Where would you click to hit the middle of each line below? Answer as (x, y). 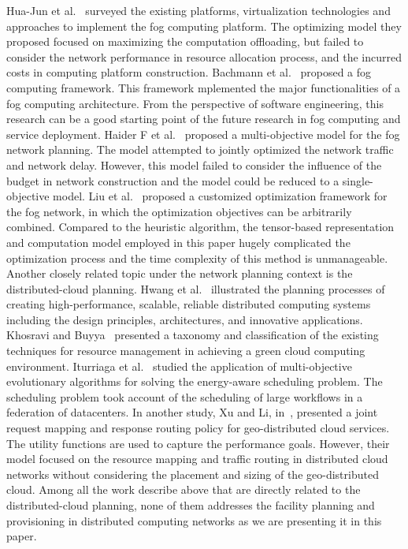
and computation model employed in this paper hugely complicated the (178, 242)
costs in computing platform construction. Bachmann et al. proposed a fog (189, 72)
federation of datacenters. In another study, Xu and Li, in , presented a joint (192, 412)
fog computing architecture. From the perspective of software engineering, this (195, 103)
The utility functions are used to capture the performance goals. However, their (198, 443)
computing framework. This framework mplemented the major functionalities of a (204, 87)
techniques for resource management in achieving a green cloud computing (186, 351)
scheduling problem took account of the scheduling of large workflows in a (185, 396)
